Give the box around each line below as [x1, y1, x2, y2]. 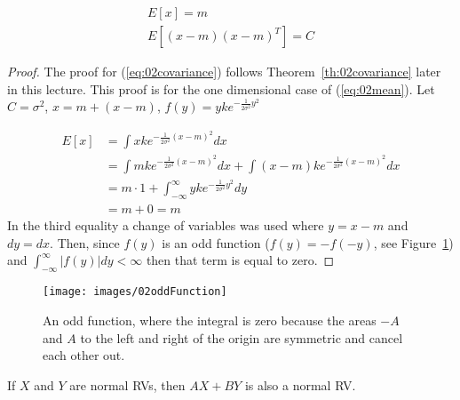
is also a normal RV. [244, 375, 356, 394]
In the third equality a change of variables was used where [7, 216, 324, 235]
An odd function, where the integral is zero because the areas [43, 310, 377, 329]
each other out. [43, 346, 125, 364]
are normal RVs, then [69, 375, 186, 394]
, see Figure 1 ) [373, 233, 454, 252]
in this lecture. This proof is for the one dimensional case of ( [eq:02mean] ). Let [7, 79, 435, 98]
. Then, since [50, 233, 120, 252]
